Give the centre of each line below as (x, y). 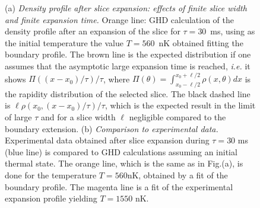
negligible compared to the (177, 117)
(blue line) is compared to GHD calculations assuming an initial (121, 151)
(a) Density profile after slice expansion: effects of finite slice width (126, 8)
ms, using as (233, 31)
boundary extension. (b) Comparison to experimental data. (112, 128)
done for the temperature (51, 175)
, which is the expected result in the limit (180, 105)
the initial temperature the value (64, 42)
